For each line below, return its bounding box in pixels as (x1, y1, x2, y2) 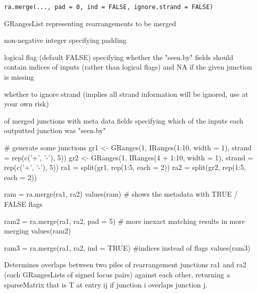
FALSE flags (4, 198, 43, 209)
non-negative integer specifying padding (4, 35, 126, 45)
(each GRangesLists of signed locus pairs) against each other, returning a (4, 269, 230, 279)
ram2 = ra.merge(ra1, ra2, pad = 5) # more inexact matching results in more (4, 215, 245, 226)
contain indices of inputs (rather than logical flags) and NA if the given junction (4, 62, 252, 72)
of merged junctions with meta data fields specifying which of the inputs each (4, 115, 243, 126)
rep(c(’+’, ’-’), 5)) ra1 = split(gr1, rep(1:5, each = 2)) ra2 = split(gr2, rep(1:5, (4, 162, 246, 172)
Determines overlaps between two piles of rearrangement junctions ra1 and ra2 (4, 259, 246, 270)
